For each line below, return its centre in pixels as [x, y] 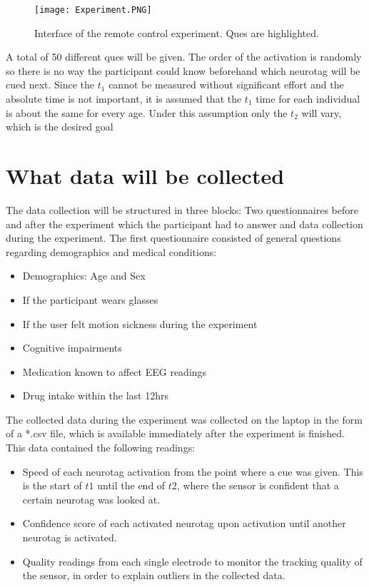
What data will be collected [145, 175]
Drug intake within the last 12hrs [96, 395]
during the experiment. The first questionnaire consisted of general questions [173, 238]
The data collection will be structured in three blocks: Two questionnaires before [182, 209]
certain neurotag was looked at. [91, 499]
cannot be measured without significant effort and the [226, 85]
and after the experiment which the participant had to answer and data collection [184, 224]
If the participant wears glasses [90, 299]
